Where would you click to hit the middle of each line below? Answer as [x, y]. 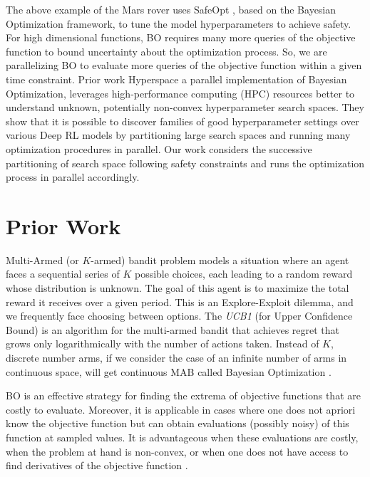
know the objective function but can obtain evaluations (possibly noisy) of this [178, 423]
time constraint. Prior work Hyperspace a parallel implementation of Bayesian [176, 79]
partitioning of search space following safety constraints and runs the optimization [185, 163]
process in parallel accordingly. [73, 177]
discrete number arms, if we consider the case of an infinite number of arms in [176, 357]
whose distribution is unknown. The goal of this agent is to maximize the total [178, 288]
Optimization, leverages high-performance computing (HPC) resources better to [180, 93]
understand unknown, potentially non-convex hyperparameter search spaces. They [185, 107]
